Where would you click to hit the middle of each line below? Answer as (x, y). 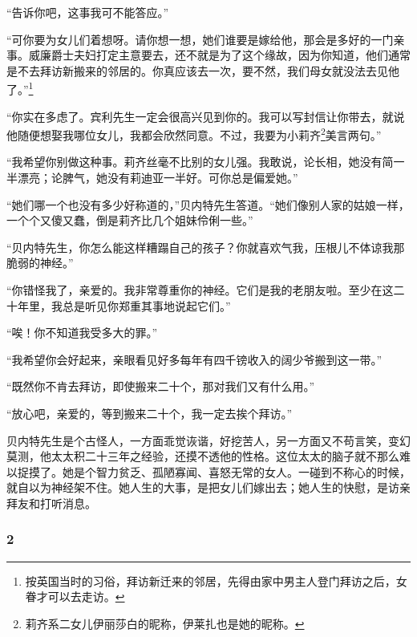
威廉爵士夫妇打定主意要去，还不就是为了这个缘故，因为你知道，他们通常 (219, 55)
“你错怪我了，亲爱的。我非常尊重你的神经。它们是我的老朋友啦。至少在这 (200, 290)
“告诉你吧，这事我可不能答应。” (88, 12)
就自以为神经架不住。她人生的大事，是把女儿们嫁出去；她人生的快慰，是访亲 (208, 487)
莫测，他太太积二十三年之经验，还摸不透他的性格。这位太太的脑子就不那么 (203, 456)
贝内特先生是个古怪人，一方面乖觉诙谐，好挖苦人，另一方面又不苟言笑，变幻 (208, 440)
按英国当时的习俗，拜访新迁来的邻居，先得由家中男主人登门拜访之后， (211, 580)
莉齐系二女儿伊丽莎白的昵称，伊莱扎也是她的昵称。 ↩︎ (165, 623)
